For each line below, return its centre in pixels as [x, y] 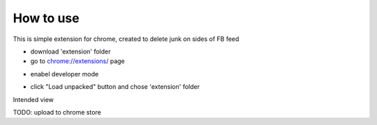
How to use [46, 18]
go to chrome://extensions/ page [77, 61]
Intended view [33, 99]
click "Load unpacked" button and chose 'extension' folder [115, 87]
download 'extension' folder [71, 51]
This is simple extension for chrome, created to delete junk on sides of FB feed [126, 39]
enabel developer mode [65, 74]
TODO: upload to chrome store [57, 112]
